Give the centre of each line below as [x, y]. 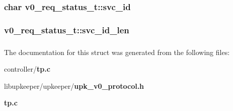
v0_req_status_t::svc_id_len [67, 30]
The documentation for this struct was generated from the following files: [117, 52]
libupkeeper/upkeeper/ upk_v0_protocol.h [74, 86]
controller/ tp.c [27, 69]
